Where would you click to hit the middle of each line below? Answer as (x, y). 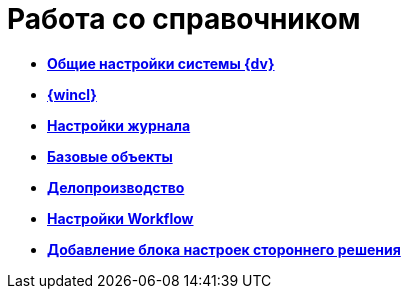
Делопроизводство (116, 187)
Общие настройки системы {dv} (161, 63)
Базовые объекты (110, 156)
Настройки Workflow (120, 218)
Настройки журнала (119, 125)
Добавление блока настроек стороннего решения (224, 249)
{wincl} (72, 94)
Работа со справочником (184, 19)
